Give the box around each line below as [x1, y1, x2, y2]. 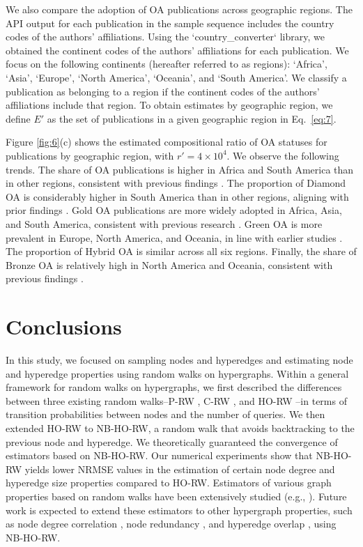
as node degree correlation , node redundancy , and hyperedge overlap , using [6, 516, 337, 531]
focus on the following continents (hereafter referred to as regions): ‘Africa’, [6, 56, 327, 71]
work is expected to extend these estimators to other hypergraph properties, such [6, 502, 353, 517]
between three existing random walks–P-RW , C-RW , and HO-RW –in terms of [6, 393, 347, 408]
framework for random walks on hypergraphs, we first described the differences [6, 380, 342, 394]
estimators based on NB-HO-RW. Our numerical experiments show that [6, 448, 313, 463]
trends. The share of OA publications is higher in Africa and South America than [6, 162, 354, 176]
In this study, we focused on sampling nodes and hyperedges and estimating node [6, 353, 353, 367]
